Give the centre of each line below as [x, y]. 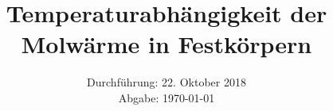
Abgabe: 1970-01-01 [166, 97]
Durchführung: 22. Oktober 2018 [166, 82]
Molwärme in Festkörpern [166, 44]
